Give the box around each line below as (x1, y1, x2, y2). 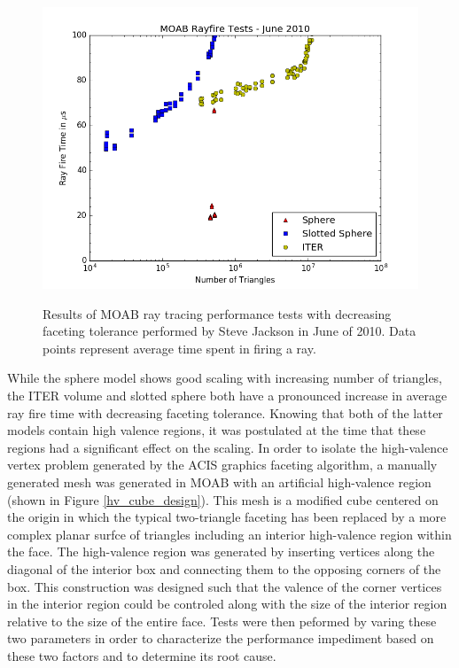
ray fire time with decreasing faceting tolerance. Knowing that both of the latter (7, 403, 443, 422)
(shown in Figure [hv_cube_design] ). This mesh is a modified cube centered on (7, 490, 439, 509)
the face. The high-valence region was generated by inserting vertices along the (7, 542, 435, 561)
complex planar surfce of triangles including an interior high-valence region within (7, 524, 452, 543)
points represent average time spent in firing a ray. (43, 338, 316, 357)
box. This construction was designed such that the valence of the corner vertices (7, 577, 442, 595)
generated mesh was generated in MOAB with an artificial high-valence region (7, 472, 432, 491)
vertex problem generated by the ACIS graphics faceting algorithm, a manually (7, 455, 438, 474)
